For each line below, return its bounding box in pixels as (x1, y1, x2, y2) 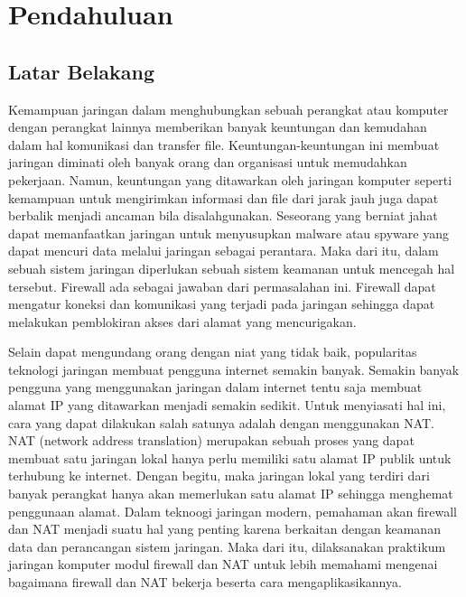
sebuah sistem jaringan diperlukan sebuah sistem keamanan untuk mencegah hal (8, 258, 455, 277)
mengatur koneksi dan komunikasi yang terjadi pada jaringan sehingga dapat (8, 294, 435, 313)
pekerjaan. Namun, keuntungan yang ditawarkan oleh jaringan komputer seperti (8, 170, 452, 189)
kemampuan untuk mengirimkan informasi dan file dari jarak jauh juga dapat (8, 188, 439, 207)
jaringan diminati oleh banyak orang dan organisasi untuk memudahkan (8, 153, 407, 172)
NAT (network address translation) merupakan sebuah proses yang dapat (8, 431, 415, 450)
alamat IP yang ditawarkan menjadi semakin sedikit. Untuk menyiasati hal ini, (8, 396, 446, 415)
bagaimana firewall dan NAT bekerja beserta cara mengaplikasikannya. (8, 573, 402, 592)
